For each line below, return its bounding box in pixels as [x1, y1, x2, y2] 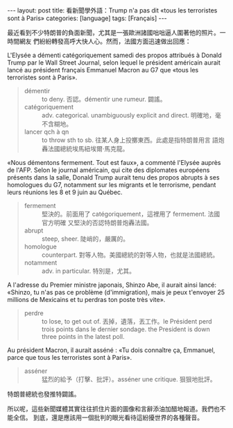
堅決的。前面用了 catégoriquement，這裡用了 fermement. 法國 [41, 210, 221, 218]
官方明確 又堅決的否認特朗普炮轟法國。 [41, 219, 153, 227]
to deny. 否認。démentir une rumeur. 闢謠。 [41, 95, 166, 103]
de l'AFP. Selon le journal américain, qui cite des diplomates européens [7, 166, 210, 174]
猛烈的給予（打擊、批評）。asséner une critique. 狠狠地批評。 [41, 375, 216, 383]
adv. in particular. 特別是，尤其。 [41, 267, 136, 275]
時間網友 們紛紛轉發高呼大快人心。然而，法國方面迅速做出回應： [7, 37, 191, 45]
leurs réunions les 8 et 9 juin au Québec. [7, 188, 123, 196]
